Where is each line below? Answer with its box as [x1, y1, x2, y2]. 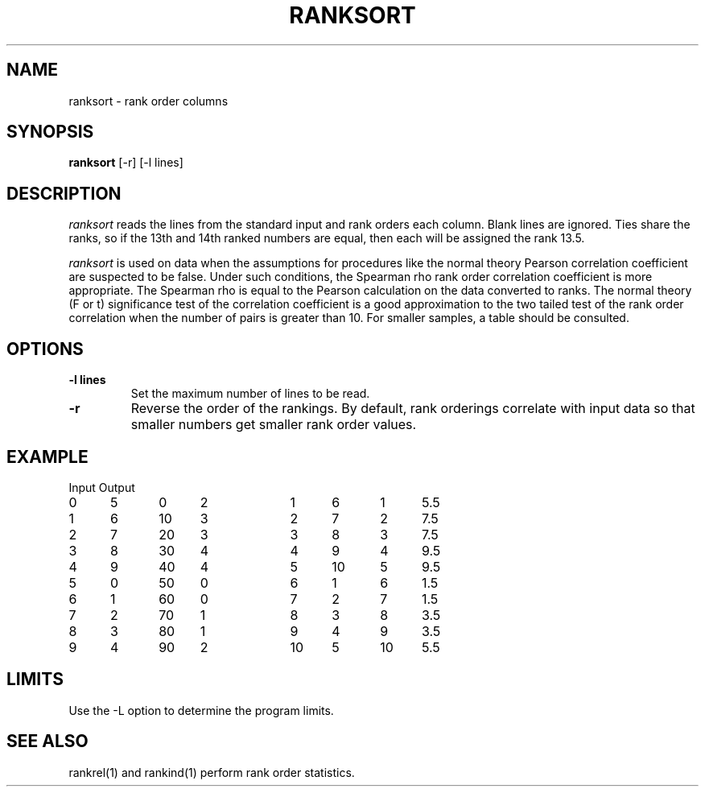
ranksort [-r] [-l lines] [68, 155, 183, 170]
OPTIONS [6, 338, 84, 359]
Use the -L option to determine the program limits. [68, 703, 334, 717]
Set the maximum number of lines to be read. [130, 386, 370, 401]
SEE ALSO [6, 731, 89, 752]
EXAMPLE [6, 446, 89, 467]
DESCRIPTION [6, 183, 122, 204]
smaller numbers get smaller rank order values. [130, 416, 417, 433]
